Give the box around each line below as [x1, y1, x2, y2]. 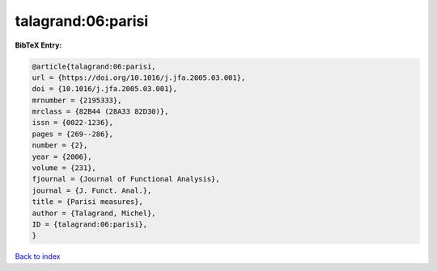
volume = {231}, [32, 164, 97, 173]
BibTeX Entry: [15, 40, 62, 50]
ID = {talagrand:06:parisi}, [32, 220, 148, 229]
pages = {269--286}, [32, 129, 113, 139]
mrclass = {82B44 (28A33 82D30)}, [32, 107, 169, 116]
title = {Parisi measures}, [32, 198, 143, 206]
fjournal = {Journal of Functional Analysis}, [32, 174, 220, 184]
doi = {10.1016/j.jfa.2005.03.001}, [32, 85, 178, 94]
